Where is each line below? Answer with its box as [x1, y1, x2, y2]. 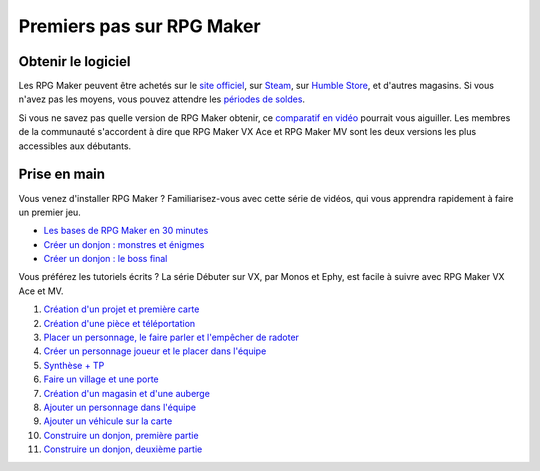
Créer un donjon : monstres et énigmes [43, 238, 205, 250]
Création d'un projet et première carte [43, 303, 200, 315]
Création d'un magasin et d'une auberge [43, 387, 210, 399]
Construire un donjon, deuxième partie [43, 443, 203, 455]
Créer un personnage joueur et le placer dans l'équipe [43, 345, 267, 357]
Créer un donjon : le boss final [43, 253, 168, 265]
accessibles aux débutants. [18, 140, 132, 152]
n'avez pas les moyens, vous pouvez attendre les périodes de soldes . [18, 93, 305, 105]
